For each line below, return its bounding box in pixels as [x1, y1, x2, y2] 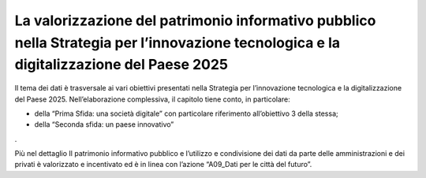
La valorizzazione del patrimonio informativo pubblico [14, 12, 376, 29]
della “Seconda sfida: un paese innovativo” [34, 120, 174, 129]
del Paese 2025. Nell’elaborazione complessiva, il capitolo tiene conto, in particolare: [14, 95, 291, 104]
